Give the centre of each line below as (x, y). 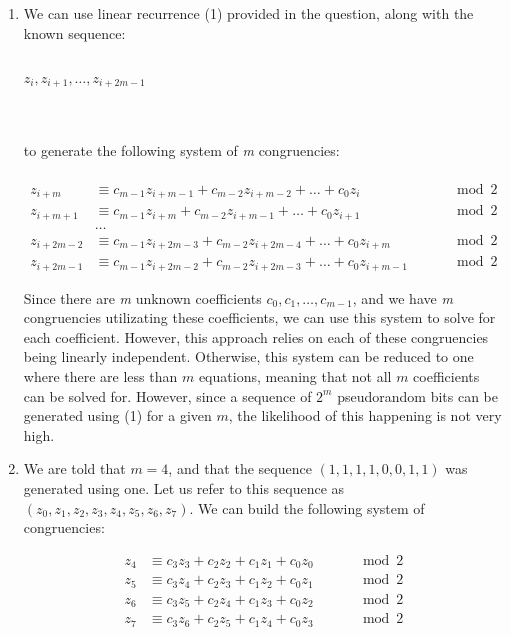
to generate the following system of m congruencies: (181, 150)
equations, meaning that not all (295, 375)
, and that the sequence (240, 468)
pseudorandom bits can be (417, 395)
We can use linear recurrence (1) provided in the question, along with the (248, 13)
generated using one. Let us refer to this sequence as (184, 487)
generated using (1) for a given (117, 415)
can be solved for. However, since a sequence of (167, 395)
